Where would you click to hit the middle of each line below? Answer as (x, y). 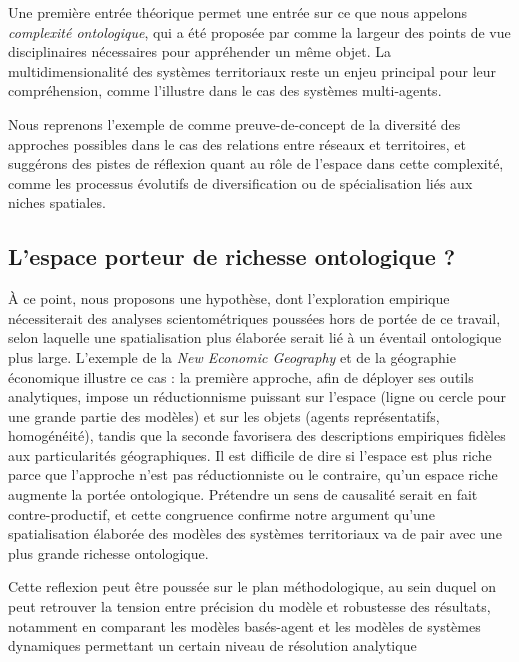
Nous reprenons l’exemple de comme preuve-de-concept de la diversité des (234, 123)
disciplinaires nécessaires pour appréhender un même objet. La (200, 51)
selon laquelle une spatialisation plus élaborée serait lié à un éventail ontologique (255, 337)
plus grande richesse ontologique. (108, 552)
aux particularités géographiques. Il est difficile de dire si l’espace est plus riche (250, 454)
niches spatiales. (57, 202)
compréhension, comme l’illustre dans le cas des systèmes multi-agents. (225, 90)
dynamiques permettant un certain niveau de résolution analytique (212, 645)
